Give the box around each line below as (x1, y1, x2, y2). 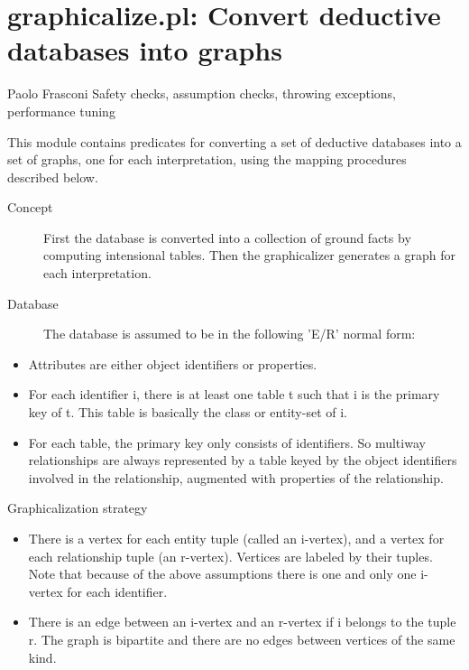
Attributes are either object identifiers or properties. (28, 354, 317, 373)
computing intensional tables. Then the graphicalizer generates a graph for (43, 246, 456, 265)
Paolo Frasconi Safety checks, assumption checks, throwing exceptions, (7, 84, 397, 103)
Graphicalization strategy (7, 498, 148, 517)
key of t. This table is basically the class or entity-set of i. (28, 403, 347, 422)
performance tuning (7, 101, 115, 120)
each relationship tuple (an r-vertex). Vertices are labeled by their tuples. (28, 546, 433, 565)
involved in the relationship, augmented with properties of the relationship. (28, 468, 444, 487)
